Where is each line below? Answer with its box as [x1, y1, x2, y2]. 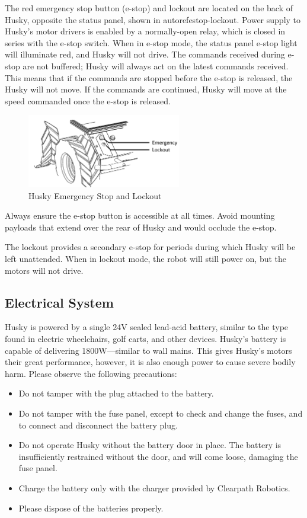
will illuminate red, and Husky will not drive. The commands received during [5, 48, 285, 60]
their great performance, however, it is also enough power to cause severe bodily [5, 356, 296, 368]
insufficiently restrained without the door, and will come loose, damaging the [18, 450, 298, 462]
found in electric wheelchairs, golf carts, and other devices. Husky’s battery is [5, 332, 286, 345]
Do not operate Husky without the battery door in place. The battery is [18, 439, 282, 451]
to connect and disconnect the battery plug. [18, 418, 178, 431]
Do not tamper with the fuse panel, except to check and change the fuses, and [18, 407, 303, 419]
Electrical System [5, 293, 114, 311]
